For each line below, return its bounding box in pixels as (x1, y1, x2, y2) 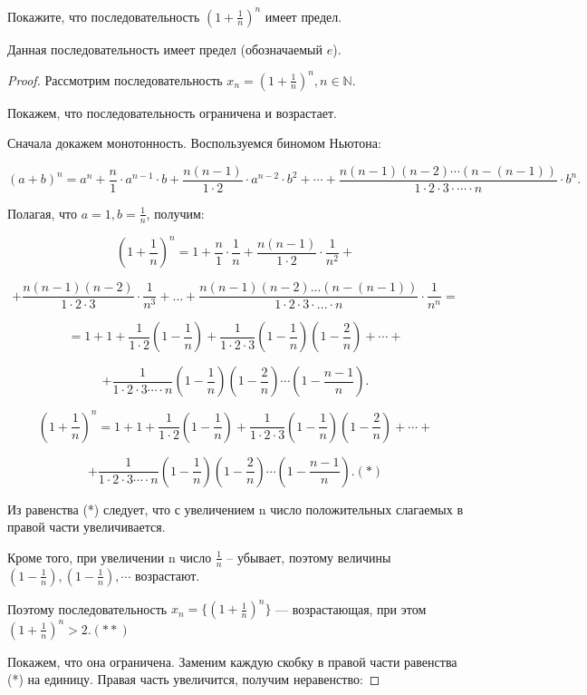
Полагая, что (7, 203, 78, 222)
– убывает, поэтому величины (226, 547, 391, 566)
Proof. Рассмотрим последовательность (7, 70, 223, 89)
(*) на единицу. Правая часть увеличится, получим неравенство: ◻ (7, 670, 380, 689)
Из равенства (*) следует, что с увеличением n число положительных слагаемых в (7, 499, 464, 518)
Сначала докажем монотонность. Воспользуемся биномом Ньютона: (7, 133, 381, 152)
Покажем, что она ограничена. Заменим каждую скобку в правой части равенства (7, 651, 457, 671)
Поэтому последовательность (7, 599, 168, 618)
